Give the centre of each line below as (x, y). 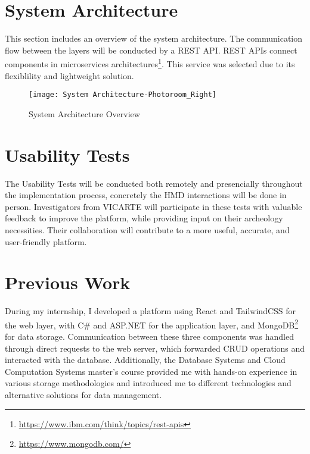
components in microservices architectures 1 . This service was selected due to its (150, 63)
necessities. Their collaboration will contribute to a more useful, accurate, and (147, 229)
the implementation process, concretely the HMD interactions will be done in (146, 195)
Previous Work (68, 282)
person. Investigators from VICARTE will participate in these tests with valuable (154, 206)
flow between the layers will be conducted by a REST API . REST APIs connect (151, 50)
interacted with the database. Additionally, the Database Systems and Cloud (145, 360)
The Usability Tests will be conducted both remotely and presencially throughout (154, 183)
